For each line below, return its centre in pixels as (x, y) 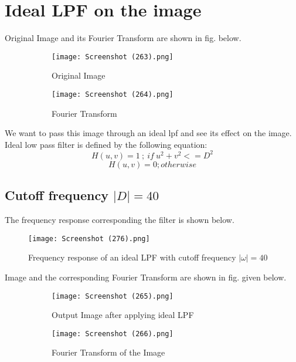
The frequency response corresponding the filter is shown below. (120, 220)
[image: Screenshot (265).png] (113, 296)
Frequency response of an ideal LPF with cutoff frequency (132, 257)
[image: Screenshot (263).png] (113, 57)
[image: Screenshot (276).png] (89, 238)
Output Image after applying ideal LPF (123, 315)
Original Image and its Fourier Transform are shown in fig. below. (123, 38)
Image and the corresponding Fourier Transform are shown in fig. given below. (146, 277)
